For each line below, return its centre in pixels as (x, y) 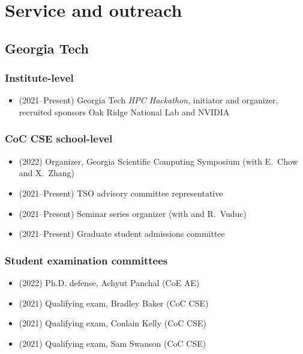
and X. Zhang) (46, 173)
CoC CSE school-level (59, 139)
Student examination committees (86, 260)
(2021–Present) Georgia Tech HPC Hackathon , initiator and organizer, (148, 100)
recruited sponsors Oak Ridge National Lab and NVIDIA (124, 111)
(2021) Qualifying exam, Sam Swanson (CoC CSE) (112, 343)
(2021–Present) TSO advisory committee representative (121, 193)
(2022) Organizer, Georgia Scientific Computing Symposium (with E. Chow (158, 161)
